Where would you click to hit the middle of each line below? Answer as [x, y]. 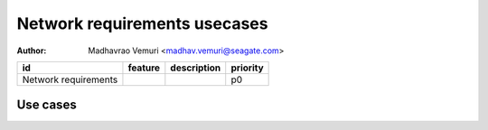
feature [144, 68]
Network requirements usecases [142, 23]
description [196, 68]
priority [247, 68]
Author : [32, 51]
